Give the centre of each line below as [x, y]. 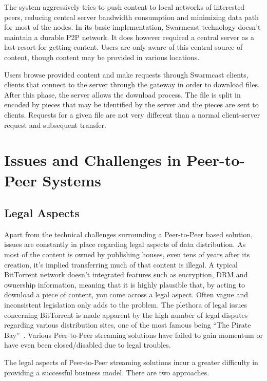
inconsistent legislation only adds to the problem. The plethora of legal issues [126, 305]
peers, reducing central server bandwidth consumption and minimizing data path [131, 17]
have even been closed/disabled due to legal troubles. [88, 345]
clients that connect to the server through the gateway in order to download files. [132, 84]
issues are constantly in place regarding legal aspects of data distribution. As [125, 244]
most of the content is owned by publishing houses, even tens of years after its [127, 254]
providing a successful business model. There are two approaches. [107, 372]
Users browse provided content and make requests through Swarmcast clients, [126, 74]
